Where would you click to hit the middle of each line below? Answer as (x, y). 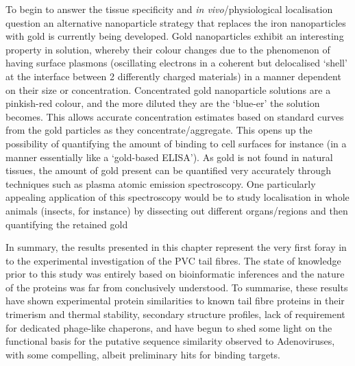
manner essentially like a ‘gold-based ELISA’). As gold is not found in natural (169, 157)
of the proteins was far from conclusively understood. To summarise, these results (177, 287)
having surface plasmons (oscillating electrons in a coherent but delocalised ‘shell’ (176, 63)
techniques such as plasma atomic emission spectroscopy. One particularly (161, 183)
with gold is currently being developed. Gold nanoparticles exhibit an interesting (175, 36)
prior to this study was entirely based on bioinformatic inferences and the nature (175, 274)
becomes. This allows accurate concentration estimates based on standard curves (175, 116)
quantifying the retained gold (67, 224)
